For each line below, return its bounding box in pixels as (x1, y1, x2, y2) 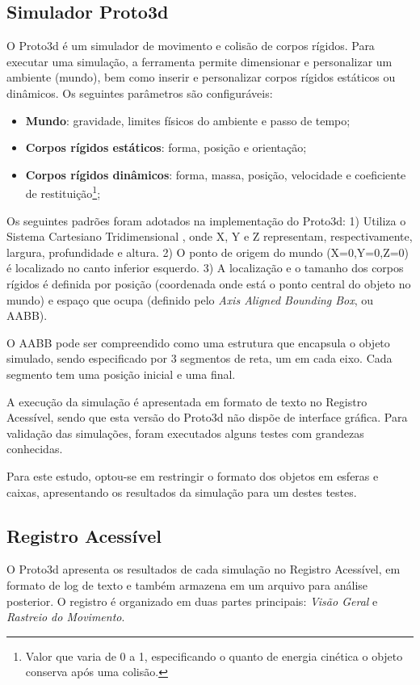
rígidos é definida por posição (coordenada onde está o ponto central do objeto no (6, 275, 411, 292)
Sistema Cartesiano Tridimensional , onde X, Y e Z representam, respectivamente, (6, 228, 413, 245)
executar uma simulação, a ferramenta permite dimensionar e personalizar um (6, 53, 393, 69)
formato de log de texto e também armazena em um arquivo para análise (6, 576, 368, 593)
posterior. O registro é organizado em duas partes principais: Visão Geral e (6, 592, 378, 609)
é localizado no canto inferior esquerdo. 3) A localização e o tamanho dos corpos (6, 259, 404, 276)
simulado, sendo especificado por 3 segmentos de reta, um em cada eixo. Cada (6, 350, 393, 367)
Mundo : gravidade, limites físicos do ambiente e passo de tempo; (25, 111, 351, 128)
